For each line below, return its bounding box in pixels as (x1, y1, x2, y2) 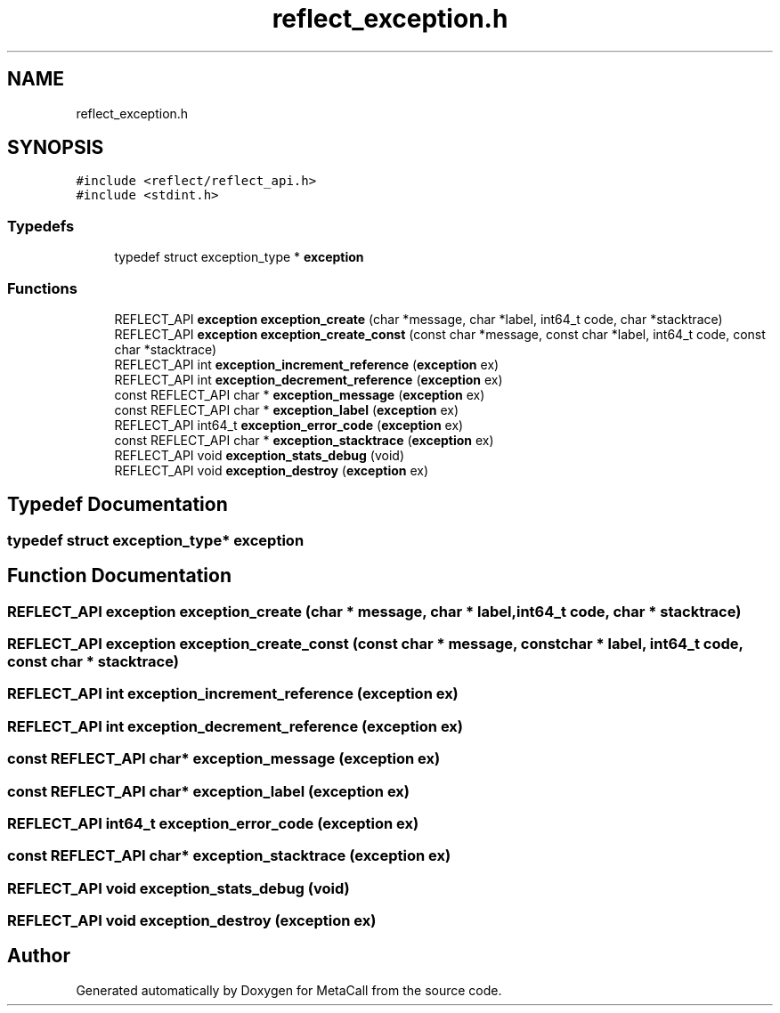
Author (7, 944, 70, 968)
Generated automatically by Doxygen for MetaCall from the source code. (76, 982, 502, 998)
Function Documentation (7, 564, 232, 588)
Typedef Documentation (7, 493, 228, 516)
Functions (7, 279, 77, 297)
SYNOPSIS (7, 136, 104, 159)
